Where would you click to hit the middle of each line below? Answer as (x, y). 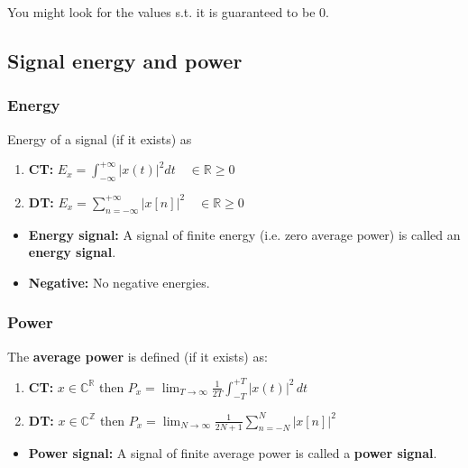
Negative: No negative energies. (119, 282)
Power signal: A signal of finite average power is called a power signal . (233, 452)
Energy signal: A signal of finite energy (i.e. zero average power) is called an (244, 234)
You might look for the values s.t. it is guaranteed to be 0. (168, 12)
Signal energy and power (125, 60)
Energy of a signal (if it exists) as (100, 138)
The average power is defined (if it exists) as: (138, 356)
